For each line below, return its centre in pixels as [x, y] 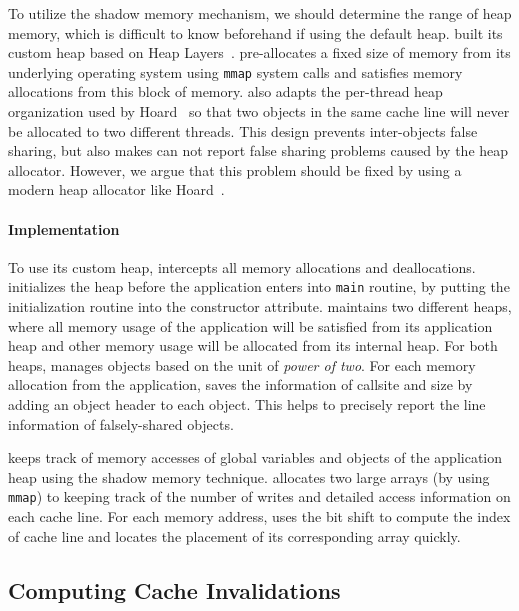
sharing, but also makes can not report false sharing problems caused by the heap [258, 150]
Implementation [64, 228]
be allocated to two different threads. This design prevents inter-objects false [243, 130]
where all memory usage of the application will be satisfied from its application [250, 325]
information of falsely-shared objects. [121, 423]
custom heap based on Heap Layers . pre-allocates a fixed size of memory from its [259, 52]
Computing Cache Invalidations [174, 589]
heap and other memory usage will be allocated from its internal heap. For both [253, 345]
